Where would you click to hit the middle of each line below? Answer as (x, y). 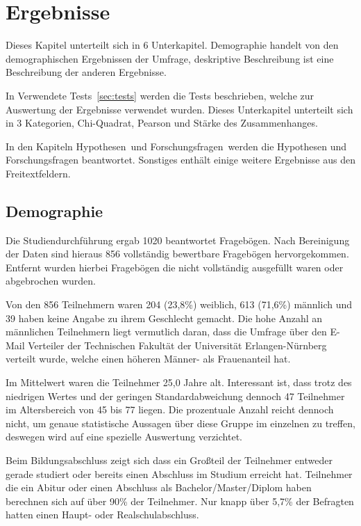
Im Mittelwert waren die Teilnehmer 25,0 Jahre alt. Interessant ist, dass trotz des (179, 382)
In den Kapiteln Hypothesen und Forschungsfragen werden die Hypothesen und (176, 146)
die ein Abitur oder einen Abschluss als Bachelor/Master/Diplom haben (159, 487)
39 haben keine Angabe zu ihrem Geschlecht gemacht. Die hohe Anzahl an (164, 318)
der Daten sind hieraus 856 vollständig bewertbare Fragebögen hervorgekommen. (177, 254)
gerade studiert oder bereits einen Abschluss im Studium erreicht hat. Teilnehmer (179, 473)
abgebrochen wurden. (51, 281)
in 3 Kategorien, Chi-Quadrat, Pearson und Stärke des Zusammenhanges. (162, 123)
